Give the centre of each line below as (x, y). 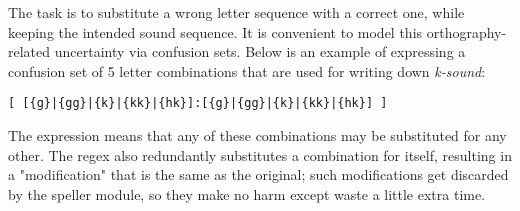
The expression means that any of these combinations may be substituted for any (257, 135)
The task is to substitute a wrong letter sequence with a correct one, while (236, 12)
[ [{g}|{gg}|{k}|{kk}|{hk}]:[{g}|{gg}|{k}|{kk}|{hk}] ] (198, 103)
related (29, 51)
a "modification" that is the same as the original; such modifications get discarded (258, 174)
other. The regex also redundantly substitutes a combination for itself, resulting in (260, 154)
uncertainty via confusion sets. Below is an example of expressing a (260, 51)
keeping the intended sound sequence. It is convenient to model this (215, 31)
